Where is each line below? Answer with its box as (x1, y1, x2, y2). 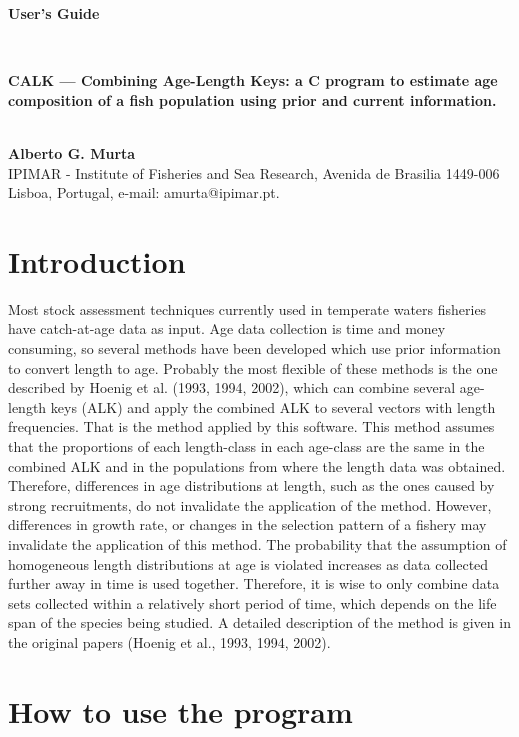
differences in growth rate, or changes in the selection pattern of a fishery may (8, 514, 487, 535)
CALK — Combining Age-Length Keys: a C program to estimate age (8, 70, 498, 91)
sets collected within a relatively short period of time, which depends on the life (8, 592, 497, 613)
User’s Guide (8, 3, 100, 23)
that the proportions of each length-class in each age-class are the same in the (8, 436, 485, 457)
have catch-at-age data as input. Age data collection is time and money (8, 318, 446, 339)
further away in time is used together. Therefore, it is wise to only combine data (8, 573, 500, 594)
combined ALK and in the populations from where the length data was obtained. (8, 455, 506, 476)
